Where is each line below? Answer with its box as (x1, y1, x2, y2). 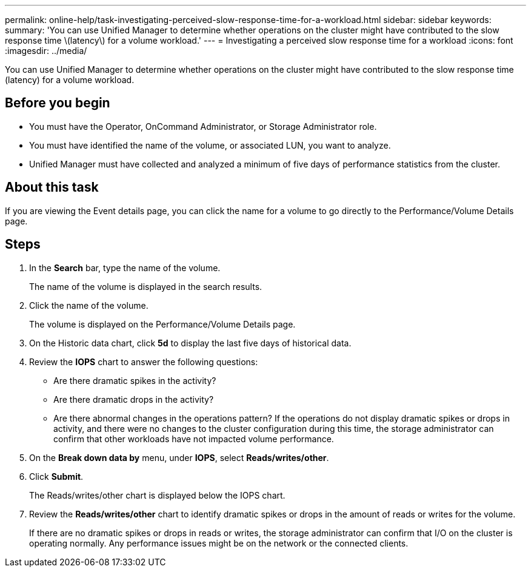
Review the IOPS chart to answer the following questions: (29, 356, 258, 367)
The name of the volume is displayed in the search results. (29, 281, 262, 292)
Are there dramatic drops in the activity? (53, 394, 214, 405)
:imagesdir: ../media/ (5, 45, 87, 56)
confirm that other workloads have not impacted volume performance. (53, 433, 334, 444)
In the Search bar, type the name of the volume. (29, 262, 221, 273)
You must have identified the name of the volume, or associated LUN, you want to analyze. (29, 140, 391, 150)
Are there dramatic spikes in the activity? (53, 375, 216, 386)
